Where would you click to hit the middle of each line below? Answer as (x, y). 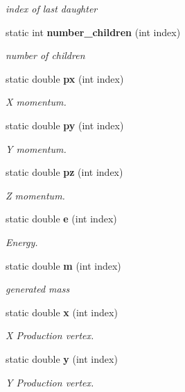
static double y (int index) (62, 358)
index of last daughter (52, 8)
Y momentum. (36, 148)
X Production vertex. (50, 335)
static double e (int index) (61, 219)
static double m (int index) (63, 265)
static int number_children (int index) (93, 32)
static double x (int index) (62, 312)
